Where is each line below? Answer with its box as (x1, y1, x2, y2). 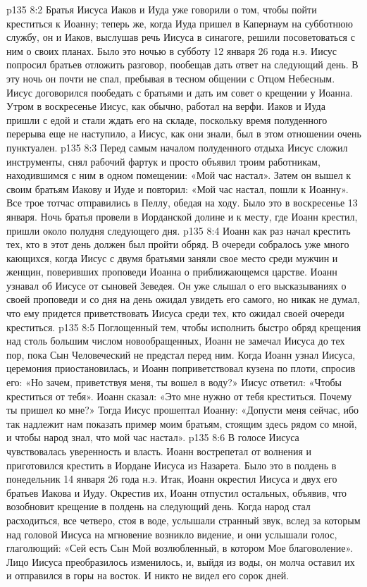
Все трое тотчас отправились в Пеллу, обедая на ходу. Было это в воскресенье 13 (6, 195, 358, 210)
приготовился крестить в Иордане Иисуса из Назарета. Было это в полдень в (6, 457, 337, 472)
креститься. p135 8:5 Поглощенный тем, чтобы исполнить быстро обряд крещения (6, 319, 361, 334)
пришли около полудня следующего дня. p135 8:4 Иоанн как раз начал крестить (6, 223, 351, 237)
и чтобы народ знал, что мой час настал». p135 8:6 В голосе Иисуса (6, 430, 299, 445)
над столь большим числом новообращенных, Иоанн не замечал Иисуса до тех (6, 333, 345, 348)
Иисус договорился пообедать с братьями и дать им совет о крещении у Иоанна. (6, 85, 353, 99)
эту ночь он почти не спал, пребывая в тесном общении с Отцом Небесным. (6, 70, 335, 85)
